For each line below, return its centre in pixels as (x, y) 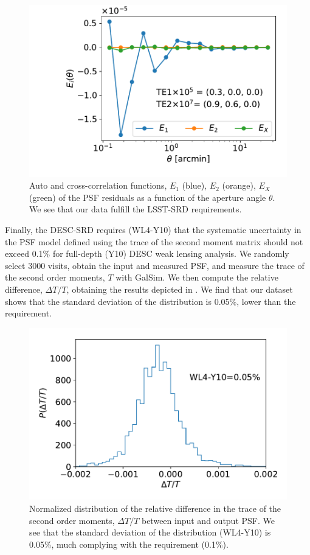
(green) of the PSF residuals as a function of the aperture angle (148, 197)
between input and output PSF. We (208, 520)
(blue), (195, 185)
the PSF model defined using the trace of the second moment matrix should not (154, 241)
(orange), (239, 185)
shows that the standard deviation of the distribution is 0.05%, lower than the (150, 301)
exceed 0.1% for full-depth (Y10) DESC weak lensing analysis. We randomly (147, 253)
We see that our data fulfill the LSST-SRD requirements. (136, 209)
